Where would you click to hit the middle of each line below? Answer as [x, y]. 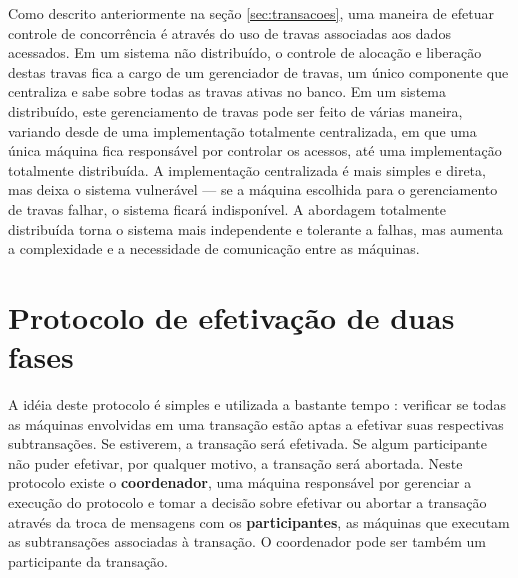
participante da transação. [88, 560]
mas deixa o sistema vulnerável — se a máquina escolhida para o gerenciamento [253, 189]
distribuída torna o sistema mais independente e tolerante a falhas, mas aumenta [255, 228]
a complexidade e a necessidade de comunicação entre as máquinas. [214, 248]
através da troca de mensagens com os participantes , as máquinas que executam [259, 521]
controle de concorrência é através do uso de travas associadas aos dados [229, 32]
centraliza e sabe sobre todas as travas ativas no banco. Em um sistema [227, 91]
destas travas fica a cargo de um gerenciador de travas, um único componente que [258, 71]
